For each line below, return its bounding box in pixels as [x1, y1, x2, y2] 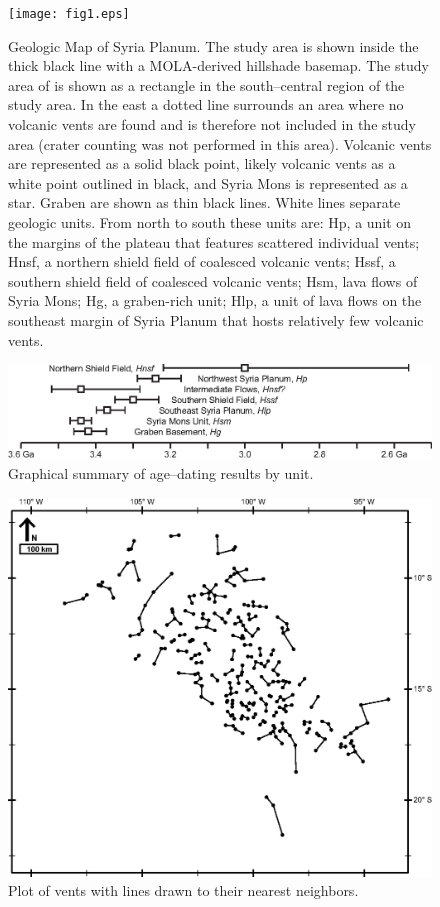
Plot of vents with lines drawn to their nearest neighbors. [8, 880, 359, 901]
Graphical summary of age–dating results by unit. [8, 463, 314, 484]
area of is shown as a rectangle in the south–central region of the [8, 74, 405, 95]
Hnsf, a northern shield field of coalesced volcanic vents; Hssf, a [8, 251, 396, 272]
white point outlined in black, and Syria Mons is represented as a [8, 172, 408, 193]
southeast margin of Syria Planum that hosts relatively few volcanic [8, 309, 424, 330]
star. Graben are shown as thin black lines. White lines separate [8, 192, 401, 213]
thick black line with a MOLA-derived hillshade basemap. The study [8, 55, 429, 76]
